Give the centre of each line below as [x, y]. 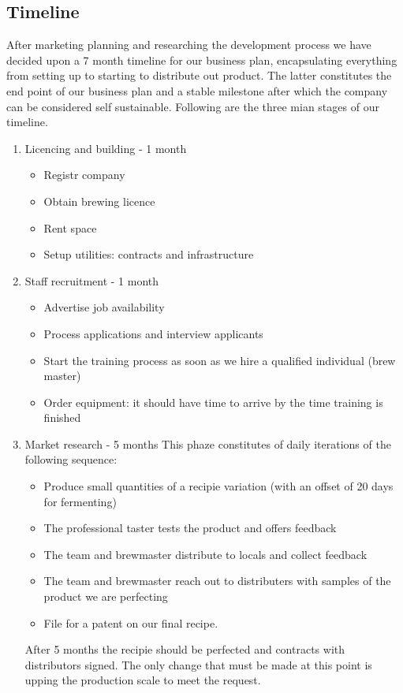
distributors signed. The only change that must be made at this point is [198, 664]
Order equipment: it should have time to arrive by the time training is [213, 402]
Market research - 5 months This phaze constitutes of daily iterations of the [208, 443]
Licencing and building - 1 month [106, 148]
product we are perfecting [106, 596]
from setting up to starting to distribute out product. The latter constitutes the [199, 75]
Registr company [84, 175]
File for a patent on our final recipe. [131, 622]
